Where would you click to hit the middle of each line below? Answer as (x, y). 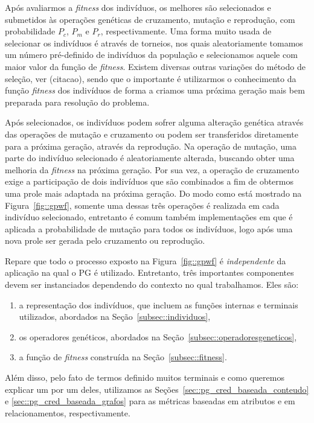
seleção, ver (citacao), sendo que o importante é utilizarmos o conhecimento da (151, 78)
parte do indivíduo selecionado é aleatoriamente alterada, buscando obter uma (150, 158)
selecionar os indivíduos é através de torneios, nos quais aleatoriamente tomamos (154, 43)
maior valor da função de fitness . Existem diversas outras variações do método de (155, 66)
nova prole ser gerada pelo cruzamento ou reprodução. (105, 240)
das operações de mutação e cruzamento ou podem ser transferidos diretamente (152, 134)
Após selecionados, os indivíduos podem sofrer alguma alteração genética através (154, 122)
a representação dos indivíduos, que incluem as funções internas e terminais (159, 304)
